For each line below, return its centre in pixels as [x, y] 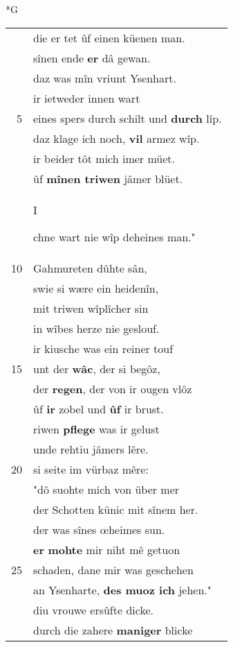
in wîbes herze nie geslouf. [96, 328]
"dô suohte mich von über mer [106, 489]
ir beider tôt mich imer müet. [104, 158]
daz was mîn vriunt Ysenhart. [105, 78]
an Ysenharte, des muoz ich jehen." [122, 589]
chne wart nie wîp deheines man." [114, 236]
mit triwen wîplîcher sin [91, 308]
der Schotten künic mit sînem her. [116, 509]
